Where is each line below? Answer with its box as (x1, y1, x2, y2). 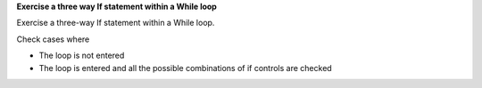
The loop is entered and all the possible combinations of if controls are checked (38, 62, 332, 73)
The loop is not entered (38, 50, 125, 61)
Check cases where (16, 34, 90, 44)
